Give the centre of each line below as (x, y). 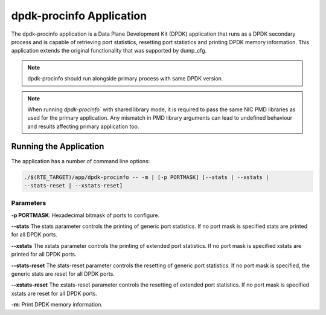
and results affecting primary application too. (83, 126)
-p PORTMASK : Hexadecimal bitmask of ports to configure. (85, 215)
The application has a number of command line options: (81, 161)
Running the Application (58, 147)
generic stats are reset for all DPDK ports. (63, 274)
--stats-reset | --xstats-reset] (73, 185)
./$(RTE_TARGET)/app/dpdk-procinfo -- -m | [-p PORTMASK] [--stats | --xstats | (146, 177)
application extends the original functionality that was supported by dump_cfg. (109, 51)
